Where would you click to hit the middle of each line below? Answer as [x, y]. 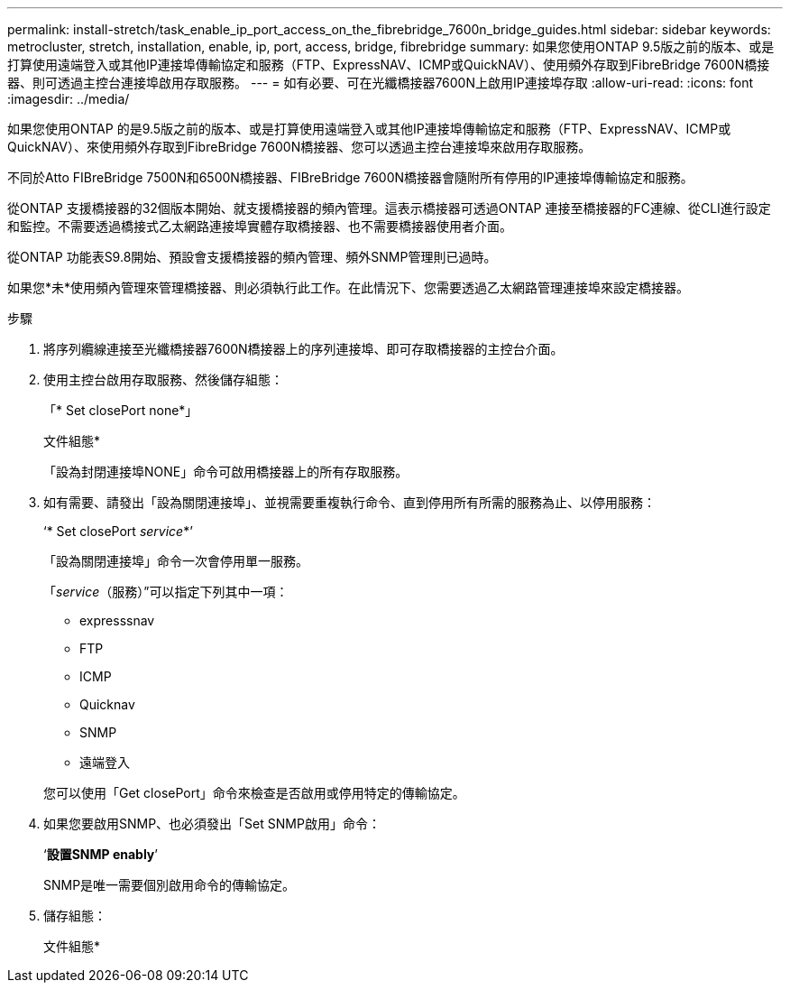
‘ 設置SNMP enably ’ [101, 854]
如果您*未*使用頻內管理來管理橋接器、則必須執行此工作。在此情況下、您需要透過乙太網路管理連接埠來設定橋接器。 [349, 287]
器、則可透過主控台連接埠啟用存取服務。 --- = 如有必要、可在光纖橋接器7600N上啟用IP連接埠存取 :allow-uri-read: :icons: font [381, 83]
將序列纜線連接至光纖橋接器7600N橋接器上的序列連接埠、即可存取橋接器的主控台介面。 [303, 349]
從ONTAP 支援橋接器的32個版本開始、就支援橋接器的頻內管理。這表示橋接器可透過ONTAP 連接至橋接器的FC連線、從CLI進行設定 [389, 208]
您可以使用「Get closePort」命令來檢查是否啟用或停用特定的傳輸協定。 [254, 793]
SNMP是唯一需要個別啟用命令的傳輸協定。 [170, 885]
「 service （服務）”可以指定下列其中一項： [166, 592]
